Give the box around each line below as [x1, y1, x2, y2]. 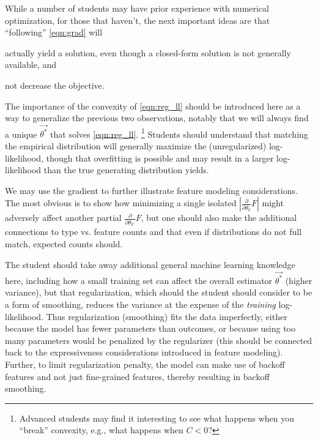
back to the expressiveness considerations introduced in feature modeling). [5, 346, 283, 359]
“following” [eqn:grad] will [5, 26, 103, 39]
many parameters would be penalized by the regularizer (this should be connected [5, 334, 312, 346]
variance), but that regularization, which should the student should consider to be [5, 286, 312, 299]
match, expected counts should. [5, 237, 123, 250]
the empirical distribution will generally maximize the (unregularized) [5, 140, 267, 152]
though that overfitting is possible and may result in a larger [46, 151, 274, 164]
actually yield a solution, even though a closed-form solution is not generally [5, 46, 291, 59]
